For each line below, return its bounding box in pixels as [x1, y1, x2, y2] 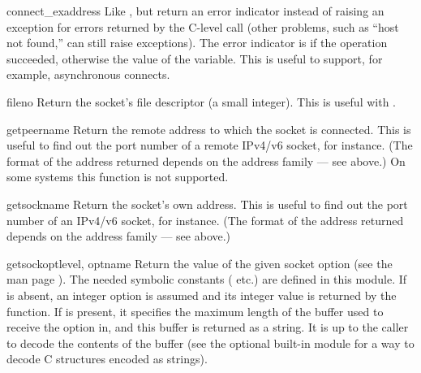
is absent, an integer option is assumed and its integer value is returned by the [6, 286, 397, 303]
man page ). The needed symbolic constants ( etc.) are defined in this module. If [6, 271, 407, 288]
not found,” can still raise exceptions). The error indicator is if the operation [6, 34, 388, 51]
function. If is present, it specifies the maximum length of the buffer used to [6, 302, 384, 319]
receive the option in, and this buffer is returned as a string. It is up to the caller [6, 319, 409, 336]
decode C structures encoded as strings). [6, 350, 208, 367]
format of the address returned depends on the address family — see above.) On [6, 152, 406, 169]
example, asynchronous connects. [6, 66, 170, 83]
